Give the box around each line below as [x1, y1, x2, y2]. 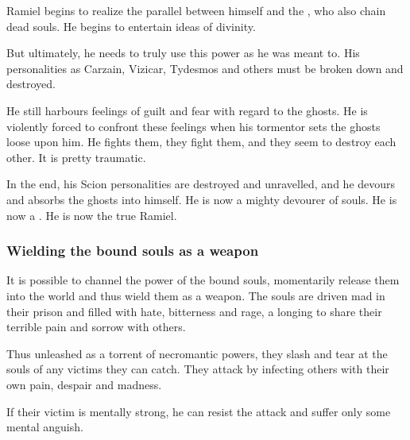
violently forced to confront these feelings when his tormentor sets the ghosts [6, 118, 381, 134]
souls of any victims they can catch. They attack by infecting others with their [6, 361, 389, 377]
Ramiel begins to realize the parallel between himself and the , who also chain [6, 2, 386, 18]
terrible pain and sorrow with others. [6, 318, 186, 335]
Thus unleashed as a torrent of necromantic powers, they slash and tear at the [6, 345, 388, 361]
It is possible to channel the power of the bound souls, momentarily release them [6, 272, 400, 288]
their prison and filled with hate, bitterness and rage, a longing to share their [6, 303, 382, 319]
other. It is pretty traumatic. [6, 149, 146, 165]
